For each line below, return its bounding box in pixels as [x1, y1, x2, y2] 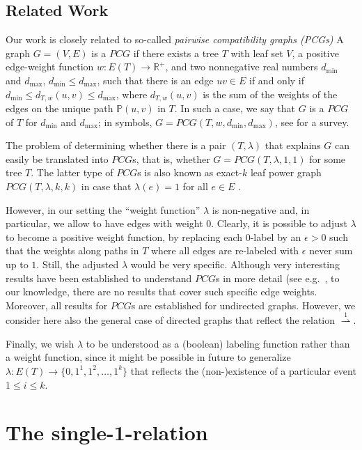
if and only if [249, 72, 305, 87]
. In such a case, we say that [174, 101, 296, 116]
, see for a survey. [274, 114, 349, 129]
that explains [265, 138, 321, 153]
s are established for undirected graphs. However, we [131, 297, 356, 312]
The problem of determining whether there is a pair [6, 138, 226, 153]
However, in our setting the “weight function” [6, 202, 200, 217]
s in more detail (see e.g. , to [215, 270, 340, 285]
